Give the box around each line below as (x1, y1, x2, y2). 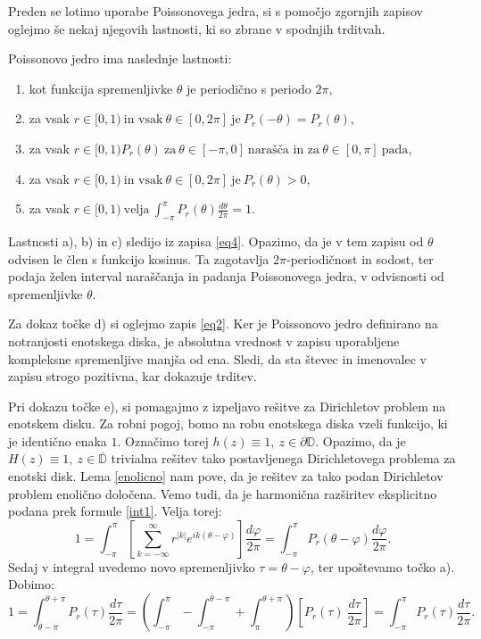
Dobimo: (8, 575, 54, 593)
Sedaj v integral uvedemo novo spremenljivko (8, 557, 255, 576)
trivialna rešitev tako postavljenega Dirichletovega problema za (111, 449, 456, 468)
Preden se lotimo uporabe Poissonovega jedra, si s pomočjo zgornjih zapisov (8, 2, 423, 20)
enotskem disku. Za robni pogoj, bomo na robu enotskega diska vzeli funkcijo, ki (8, 414, 448, 433)
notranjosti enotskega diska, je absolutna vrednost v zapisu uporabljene (8, 331, 400, 350)
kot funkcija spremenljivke (29, 79, 173, 97)
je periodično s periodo (187, 79, 311, 97)
